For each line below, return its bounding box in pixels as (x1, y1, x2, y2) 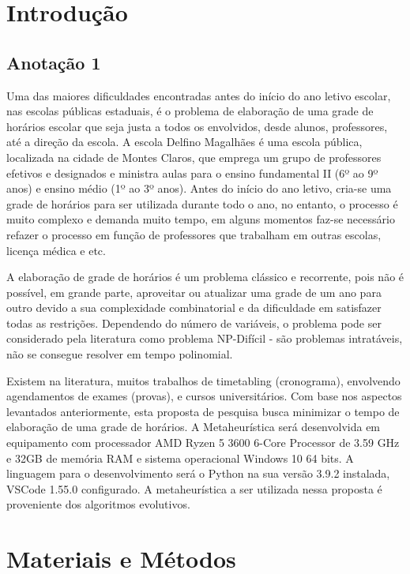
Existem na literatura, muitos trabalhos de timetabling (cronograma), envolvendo (6, 372, 401, 388)
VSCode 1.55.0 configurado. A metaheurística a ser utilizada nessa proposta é (6, 480, 382, 497)
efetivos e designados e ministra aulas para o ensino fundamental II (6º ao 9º (6, 164, 378, 181)
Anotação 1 (6, 50, 101, 74)
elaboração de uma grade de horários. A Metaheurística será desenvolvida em (6, 418, 381, 435)
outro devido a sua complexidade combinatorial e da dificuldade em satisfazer (6, 299, 382, 316)
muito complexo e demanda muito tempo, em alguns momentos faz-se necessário (6, 211, 395, 227)
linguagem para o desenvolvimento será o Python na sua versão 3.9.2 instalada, (6, 465, 390, 482)
